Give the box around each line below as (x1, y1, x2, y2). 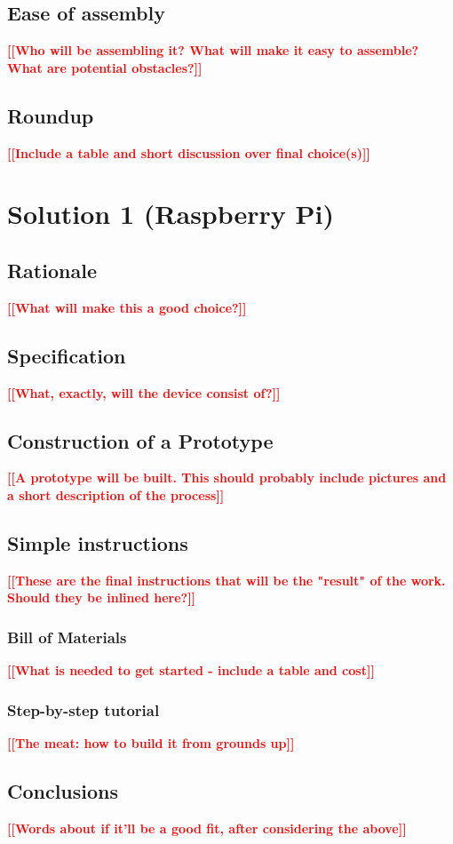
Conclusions (7, 776, 119, 804)
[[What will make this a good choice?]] (7, 298, 247, 316)
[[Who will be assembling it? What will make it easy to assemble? (7, 41, 419, 60)
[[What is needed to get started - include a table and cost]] (7, 661, 375, 680)
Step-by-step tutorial (7, 698, 160, 721)
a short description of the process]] (7, 485, 225, 504)
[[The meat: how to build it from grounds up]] (7, 733, 295, 752)
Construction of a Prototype (7, 426, 274, 454)
